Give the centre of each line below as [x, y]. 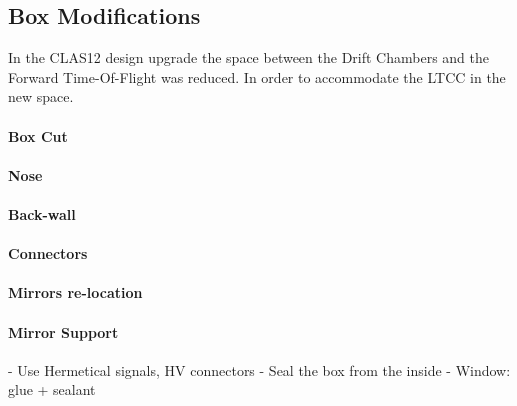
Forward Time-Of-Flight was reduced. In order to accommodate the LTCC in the [257, 76]
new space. [41, 96]
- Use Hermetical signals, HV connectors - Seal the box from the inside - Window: [259, 369]
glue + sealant [52, 389]
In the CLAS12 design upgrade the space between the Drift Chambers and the [248, 57]
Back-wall [42, 213]
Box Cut [38, 135]
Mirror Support [63, 331]
